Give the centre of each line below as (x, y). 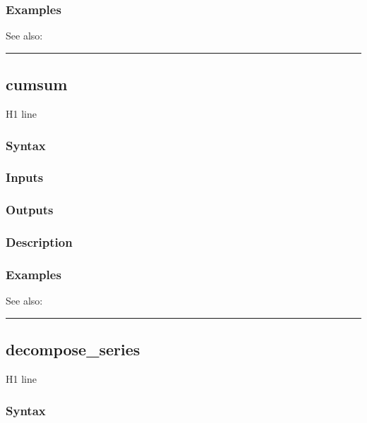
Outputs (30, 210)
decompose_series (73, 349)
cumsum (37, 84)
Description (39, 242)
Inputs (25, 177)
